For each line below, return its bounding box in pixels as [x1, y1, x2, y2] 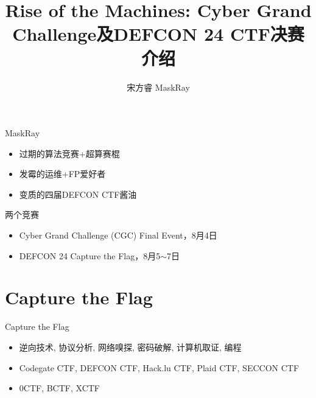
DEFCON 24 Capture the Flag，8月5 [19, 249, 161, 262]
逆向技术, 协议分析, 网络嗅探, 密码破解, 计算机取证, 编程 [19, 340, 242, 353]
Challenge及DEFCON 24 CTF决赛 [12, 21, 304, 46]
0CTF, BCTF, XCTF [19, 382, 100, 394]
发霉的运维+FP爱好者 [19, 167, 106, 180]
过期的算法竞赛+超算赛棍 [19, 147, 120, 159]
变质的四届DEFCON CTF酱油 [19, 187, 137, 200]
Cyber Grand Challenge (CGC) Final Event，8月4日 [19, 229, 217, 242]
